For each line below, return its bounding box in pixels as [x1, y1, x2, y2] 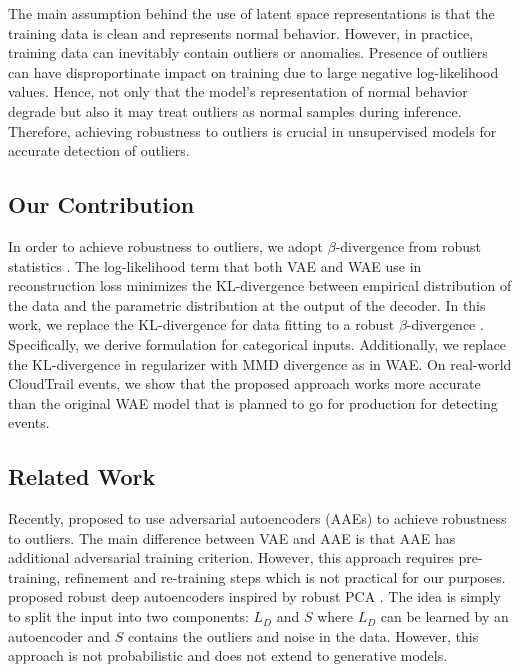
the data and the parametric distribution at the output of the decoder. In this [8, 294, 486, 315]
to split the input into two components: [8, 606, 249, 627]
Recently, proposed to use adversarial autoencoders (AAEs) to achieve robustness [8, 508, 507, 529]
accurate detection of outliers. [8, 140, 190, 161]
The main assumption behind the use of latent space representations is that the [8, 3, 495, 23]
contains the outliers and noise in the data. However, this [127, 625, 479, 646]
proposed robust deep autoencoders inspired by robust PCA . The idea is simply [8, 586, 501, 607]
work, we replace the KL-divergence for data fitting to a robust [8, 314, 395, 335]
